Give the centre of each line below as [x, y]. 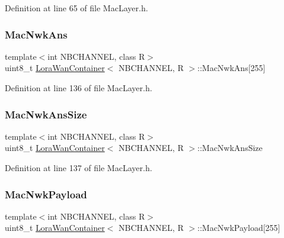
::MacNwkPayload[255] [239, 228]
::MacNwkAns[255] [232, 68]
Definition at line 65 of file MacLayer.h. [76, 8]
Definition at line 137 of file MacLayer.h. [79, 168]
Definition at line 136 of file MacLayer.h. [79, 88]
